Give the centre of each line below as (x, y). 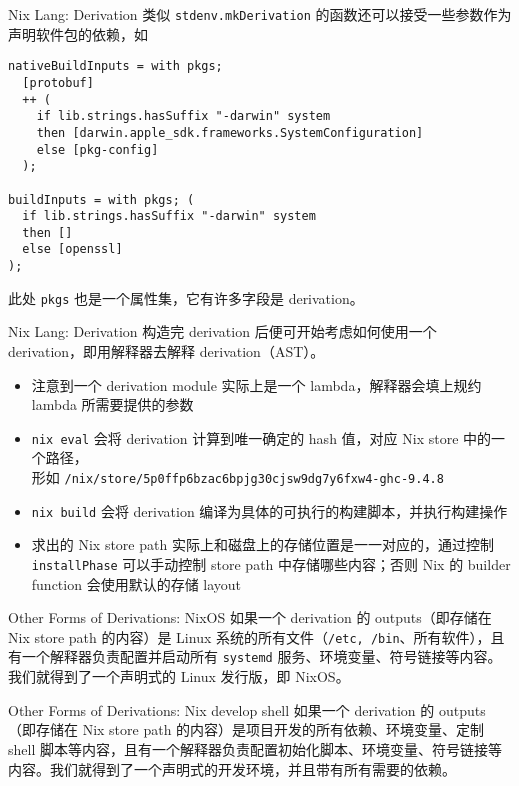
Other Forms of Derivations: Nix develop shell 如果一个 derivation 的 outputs (247, 709)
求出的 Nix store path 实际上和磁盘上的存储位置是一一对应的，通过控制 (262, 544)
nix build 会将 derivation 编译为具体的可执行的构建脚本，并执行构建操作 (269, 510)
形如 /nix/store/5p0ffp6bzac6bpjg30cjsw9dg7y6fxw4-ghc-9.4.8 (237, 477)
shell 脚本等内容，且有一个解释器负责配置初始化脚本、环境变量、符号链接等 (255, 748)
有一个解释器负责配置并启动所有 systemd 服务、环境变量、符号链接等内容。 (255, 656)
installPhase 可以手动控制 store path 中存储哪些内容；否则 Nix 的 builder (271, 563)
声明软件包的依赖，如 (78, 33)
